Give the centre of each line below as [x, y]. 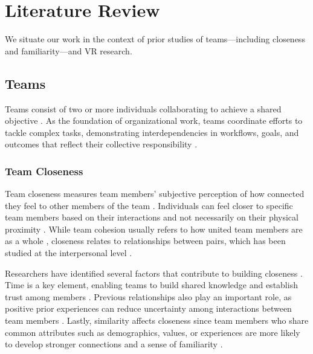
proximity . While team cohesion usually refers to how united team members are [154, 229]
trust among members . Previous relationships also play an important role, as [148, 296]
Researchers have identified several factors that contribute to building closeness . [154, 273]
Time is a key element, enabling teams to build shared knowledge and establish [151, 285]
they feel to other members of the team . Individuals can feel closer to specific [149, 205]
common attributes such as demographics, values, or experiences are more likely [153, 332]
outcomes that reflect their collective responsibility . [101, 144]
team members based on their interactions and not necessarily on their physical [152, 217]
